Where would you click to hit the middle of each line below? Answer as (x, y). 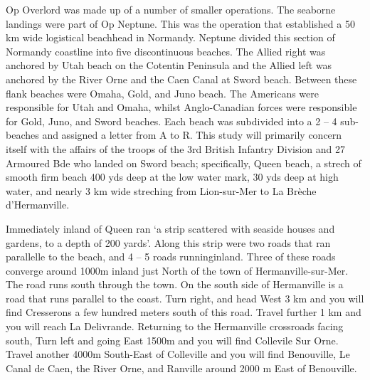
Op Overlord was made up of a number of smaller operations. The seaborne (171, 9)
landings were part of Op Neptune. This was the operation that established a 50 (180, 23)
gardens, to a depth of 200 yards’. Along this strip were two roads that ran (168, 242)
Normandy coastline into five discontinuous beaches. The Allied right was (166, 51)
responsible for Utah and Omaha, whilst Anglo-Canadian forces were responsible (181, 107)
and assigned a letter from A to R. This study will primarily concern (192, 135)
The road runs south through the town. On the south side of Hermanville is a (175, 284)
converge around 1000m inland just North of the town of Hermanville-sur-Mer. (177, 270)
